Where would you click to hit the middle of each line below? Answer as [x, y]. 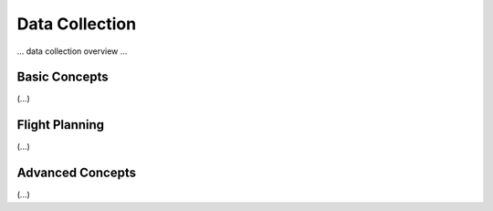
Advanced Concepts [77, 173]
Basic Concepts [63, 77]
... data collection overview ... [72, 51]
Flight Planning [61, 125]
